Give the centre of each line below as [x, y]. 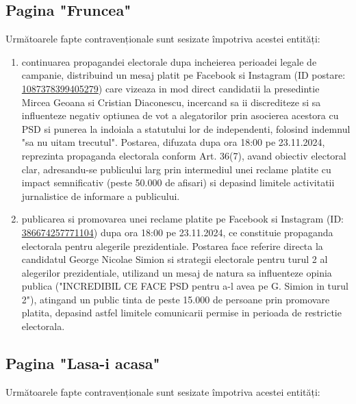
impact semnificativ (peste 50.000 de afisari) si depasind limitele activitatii [178, 182]
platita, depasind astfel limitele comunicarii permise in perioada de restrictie [181, 313]
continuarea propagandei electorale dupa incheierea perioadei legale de [169, 61]
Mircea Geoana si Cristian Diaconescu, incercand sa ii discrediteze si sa [171, 102]
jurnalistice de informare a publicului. [101, 195]
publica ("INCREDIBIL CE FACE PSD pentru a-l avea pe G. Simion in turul [185, 286]
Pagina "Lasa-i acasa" [83, 363]
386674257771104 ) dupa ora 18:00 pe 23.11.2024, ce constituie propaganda [177, 232]
